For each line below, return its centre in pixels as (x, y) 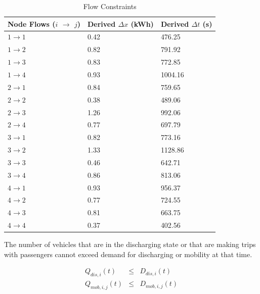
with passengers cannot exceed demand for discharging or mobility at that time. (128, 254)
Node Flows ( (32, 23)
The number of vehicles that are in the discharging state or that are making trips (130, 244)
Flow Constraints (110, 6)
